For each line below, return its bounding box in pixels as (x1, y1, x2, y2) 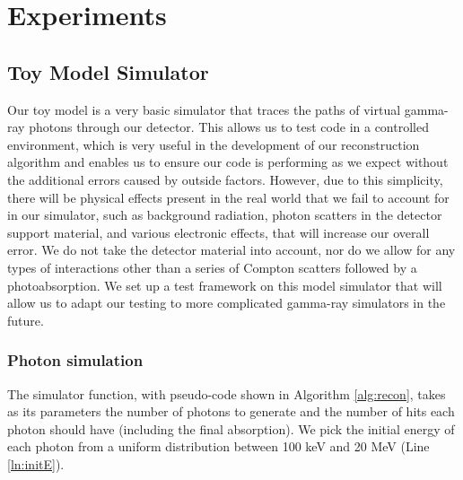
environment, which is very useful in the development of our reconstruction (7, 135, 420, 153)
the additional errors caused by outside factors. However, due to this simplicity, (7, 170, 443, 188)
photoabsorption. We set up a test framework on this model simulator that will (7, 275, 442, 294)
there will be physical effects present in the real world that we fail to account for (7, 188, 450, 206)
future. (7, 310, 44, 329)
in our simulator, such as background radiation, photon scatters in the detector (7, 205, 442, 224)
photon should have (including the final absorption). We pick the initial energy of (7, 419, 455, 438)
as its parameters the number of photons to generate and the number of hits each (7, 402, 455, 421)
